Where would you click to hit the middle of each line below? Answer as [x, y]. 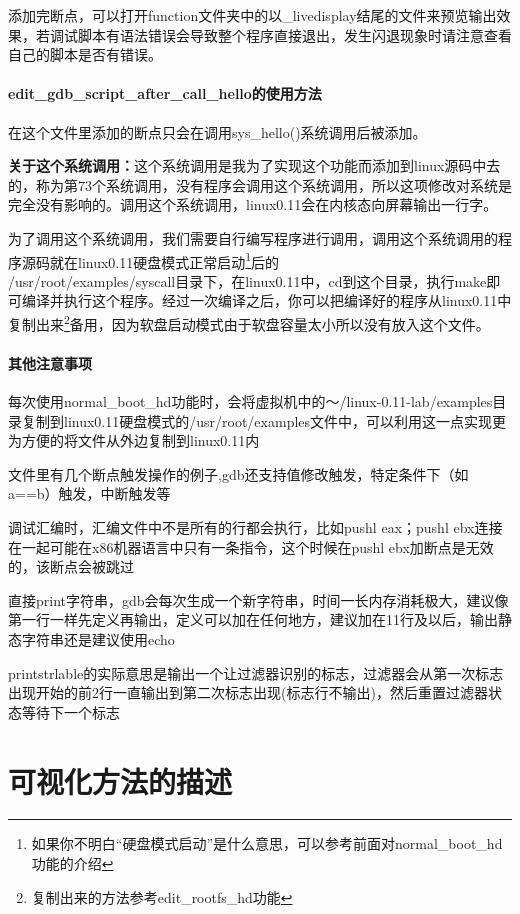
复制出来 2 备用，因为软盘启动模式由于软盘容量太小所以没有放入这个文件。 [249, 322]
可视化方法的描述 [120, 780]
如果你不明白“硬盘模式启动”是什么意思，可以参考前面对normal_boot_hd [267, 843]
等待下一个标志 [70, 711]
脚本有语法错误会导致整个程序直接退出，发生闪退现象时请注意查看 [294, 34]
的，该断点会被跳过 [71, 566]
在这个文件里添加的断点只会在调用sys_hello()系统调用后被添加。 [217, 131]
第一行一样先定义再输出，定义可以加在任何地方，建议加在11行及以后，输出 [253, 619]
